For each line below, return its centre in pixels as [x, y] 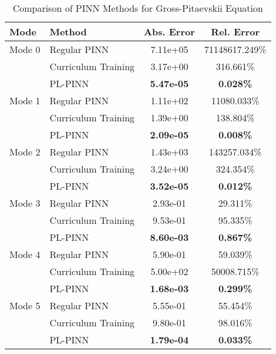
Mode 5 [25, 305]
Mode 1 [25, 100]
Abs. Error [169, 32]
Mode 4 [25, 254]
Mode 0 [25, 49]
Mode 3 [25, 203]
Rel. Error [235, 32]
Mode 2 [25, 152]
